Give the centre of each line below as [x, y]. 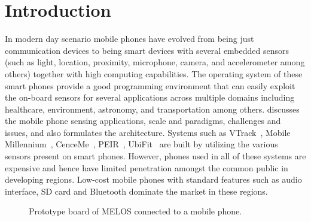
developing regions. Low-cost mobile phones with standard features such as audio [153, 179]
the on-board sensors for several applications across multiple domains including [150, 97]
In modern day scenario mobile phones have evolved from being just [129, 39]
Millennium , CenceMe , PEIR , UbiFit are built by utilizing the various [141, 144]
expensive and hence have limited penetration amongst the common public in [147, 167]
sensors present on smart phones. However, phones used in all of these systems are [155, 156]
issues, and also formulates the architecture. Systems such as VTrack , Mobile [148, 132]
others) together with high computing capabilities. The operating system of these [154, 73]
